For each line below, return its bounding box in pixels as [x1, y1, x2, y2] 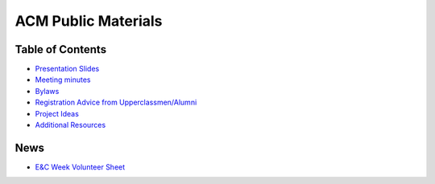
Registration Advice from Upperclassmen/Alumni [35, 97, 197, 108]
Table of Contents [14, 43, 107, 56]
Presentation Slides [35, 64, 100, 74]
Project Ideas [35, 108, 80, 118]
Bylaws [35, 86, 60, 96]
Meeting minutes [35, 75, 91, 84]
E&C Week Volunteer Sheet [35, 162, 126, 172]
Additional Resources [35, 121, 106, 130]
